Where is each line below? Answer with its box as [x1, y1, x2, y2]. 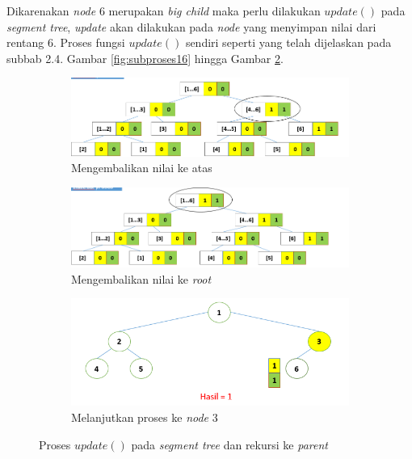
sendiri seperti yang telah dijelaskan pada [185, 34, 392, 51]
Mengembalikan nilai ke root [71, 270, 212, 287]
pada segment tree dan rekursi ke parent [131, 436, 328, 453]
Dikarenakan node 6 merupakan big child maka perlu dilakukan [6, 2, 321, 19]
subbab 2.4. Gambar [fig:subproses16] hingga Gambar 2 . [6, 49, 284, 66]
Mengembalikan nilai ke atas [71, 159, 212, 176]
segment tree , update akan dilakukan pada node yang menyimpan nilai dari [6, 18, 376, 35]
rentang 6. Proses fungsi [6, 34, 125, 51]
